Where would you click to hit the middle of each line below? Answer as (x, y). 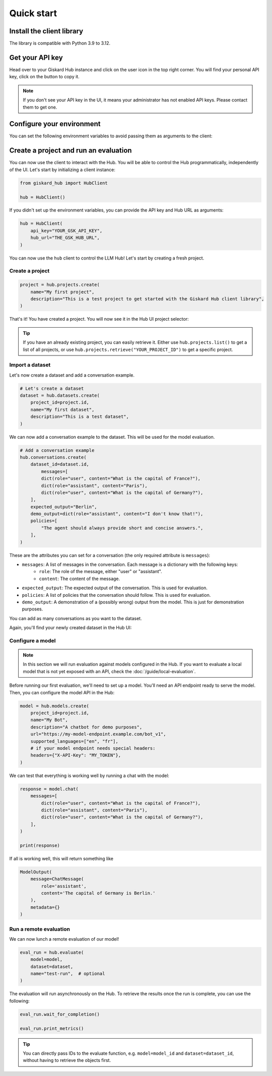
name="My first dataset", (62, 409)
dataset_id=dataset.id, (60, 464)
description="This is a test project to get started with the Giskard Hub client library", (147, 299)
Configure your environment (55, 124)
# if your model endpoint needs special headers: (93, 748)
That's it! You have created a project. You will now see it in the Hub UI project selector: (99, 319)
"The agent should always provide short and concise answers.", (122, 528)
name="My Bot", (49, 720)
